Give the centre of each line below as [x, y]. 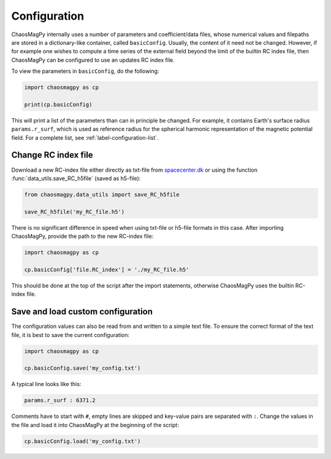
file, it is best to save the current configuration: [70, 335]
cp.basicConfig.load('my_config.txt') [82, 441]
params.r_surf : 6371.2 [60, 400]
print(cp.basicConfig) [58, 104]
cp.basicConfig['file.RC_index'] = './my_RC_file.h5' [107, 269]
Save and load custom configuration [82, 312]
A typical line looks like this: [46, 384]
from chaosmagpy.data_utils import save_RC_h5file [102, 194]
